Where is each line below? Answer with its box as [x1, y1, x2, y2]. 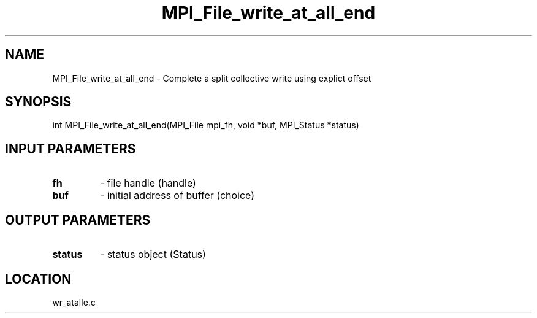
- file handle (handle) [99, 177, 196, 190]
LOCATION [5, 271, 72, 287]
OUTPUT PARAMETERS [5, 212, 151, 228]
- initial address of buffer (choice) [99, 189, 255, 202]
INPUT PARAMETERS [5, 141, 136, 157]
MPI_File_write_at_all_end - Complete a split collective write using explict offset [52, 72, 371, 83]
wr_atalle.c [52, 297, 96, 308]
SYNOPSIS [5, 94, 72, 110]
